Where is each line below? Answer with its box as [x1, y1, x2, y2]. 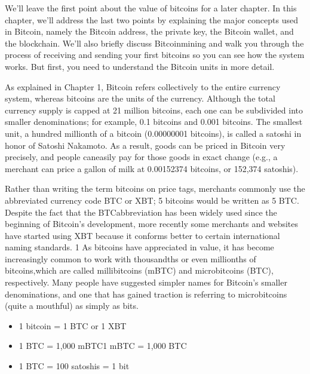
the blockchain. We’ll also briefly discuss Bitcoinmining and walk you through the [5, 36, 304, 49]
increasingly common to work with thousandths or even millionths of [5, 252, 256, 265]
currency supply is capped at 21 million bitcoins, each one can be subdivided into [5, 103, 303, 116]
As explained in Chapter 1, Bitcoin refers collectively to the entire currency [5, 80, 281, 93]
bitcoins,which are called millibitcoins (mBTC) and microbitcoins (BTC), [5, 264, 274, 277]
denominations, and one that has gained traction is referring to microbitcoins [5, 287, 287, 300]
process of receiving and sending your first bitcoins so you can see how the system [5, 48, 305, 61]
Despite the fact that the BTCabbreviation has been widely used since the [5, 206, 277, 218]
